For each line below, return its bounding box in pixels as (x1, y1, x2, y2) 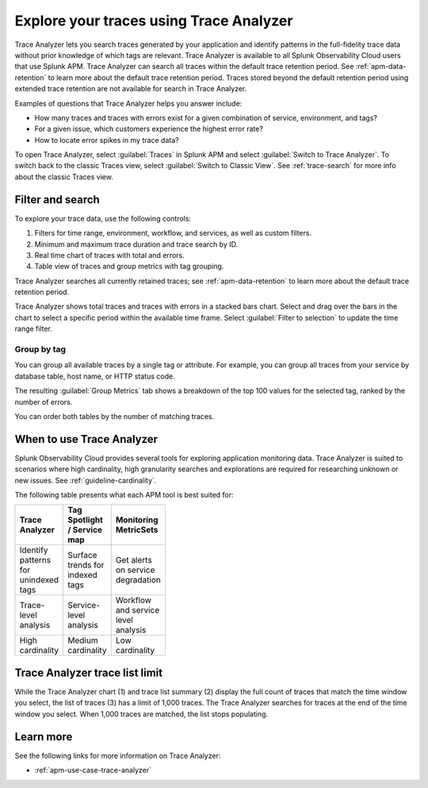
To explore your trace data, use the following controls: (14, 213, 192, 223)
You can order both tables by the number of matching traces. (14, 411, 215, 421)
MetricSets (115, 525, 159, 536)
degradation (115, 575, 162, 586)
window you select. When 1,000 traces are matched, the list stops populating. (14, 709, 269, 718)
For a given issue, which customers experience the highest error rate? (34, 124, 263, 134)
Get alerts (115, 555, 152, 566)
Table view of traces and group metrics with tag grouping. (34, 262, 224, 271)
